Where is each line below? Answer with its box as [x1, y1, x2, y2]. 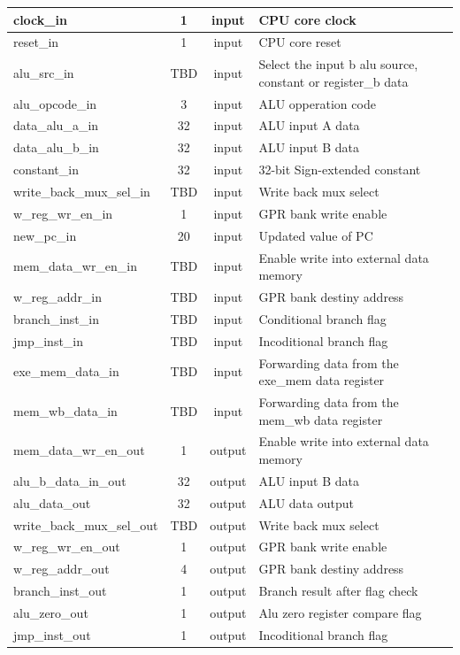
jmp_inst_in [13, 331, 84, 350]
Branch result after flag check [258, 582, 418, 600]
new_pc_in [13, 226, 77, 244]
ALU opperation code [258, 94, 376, 112]
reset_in [13, 33, 59, 51]
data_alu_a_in [13, 116, 99, 135]
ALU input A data [258, 116, 360, 135]
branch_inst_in [13, 309, 99, 327]
